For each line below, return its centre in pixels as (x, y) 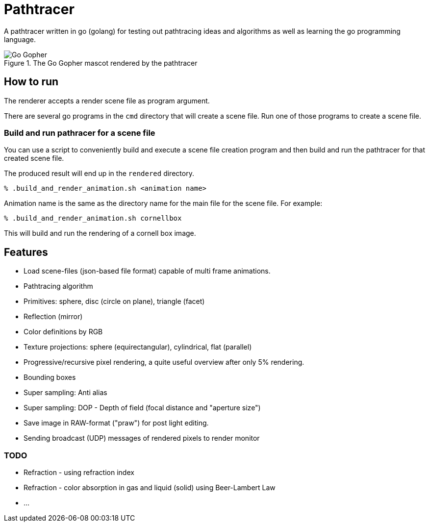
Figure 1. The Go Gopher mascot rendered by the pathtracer (101, 63)
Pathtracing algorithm (58, 286)
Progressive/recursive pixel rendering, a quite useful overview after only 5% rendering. (164, 362)
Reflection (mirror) (53, 317)
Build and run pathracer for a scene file (80, 133)
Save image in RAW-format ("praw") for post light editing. (116, 423)
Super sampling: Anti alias (65, 393)
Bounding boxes (50, 377)
